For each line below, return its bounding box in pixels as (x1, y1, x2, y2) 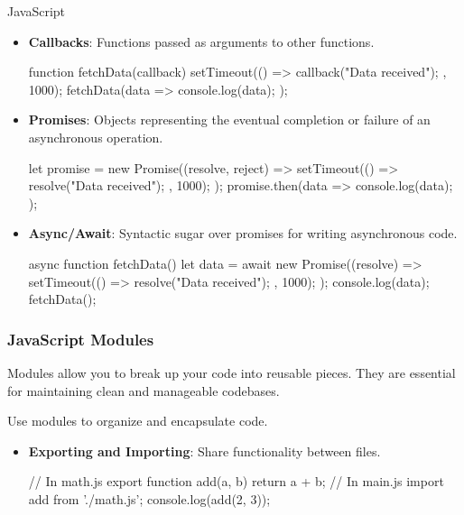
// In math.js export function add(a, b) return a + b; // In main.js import (28, 472, 444, 491)
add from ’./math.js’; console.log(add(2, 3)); (28, 489, 271, 508)
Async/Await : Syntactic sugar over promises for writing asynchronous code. (28, 224, 458, 243)
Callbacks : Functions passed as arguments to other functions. (28, 32, 375, 51)
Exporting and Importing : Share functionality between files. (28, 441, 381, 460)
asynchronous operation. (28, 127, 163, 146)
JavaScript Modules (7, 327, 154, 350)
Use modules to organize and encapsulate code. (7, 411, 268, 430)
